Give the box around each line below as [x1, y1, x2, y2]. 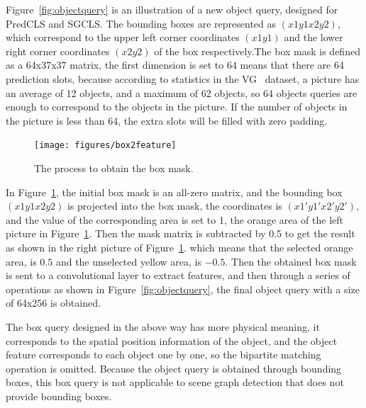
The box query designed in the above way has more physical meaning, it [6, 319, 320, 334]
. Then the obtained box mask [225, 254, 357, 268]
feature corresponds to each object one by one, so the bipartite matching [6, 347, 321, 362]
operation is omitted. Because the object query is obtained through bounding [6, 361, 342, 375]
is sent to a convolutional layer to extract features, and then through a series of [6, 268, 350, 283]
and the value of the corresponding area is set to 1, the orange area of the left [6, 212, 344, 227]
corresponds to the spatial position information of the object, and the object [6, 333, 338, 348]
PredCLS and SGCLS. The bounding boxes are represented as [6, 16, 277, 30]
